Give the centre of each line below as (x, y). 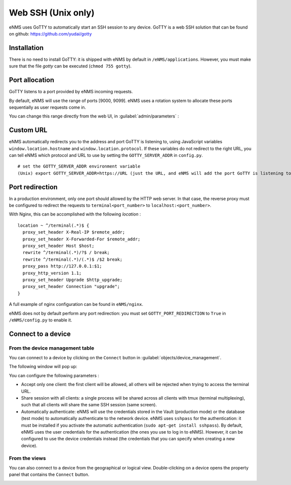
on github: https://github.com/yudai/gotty (50, 33)
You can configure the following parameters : (54, 375)
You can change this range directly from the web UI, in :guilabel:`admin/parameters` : (94, 116)
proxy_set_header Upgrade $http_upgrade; (73, 280)
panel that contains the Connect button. (49, 475)
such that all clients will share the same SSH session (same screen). (89, 405)
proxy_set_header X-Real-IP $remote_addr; (74, 232)
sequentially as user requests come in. (48, 107)
